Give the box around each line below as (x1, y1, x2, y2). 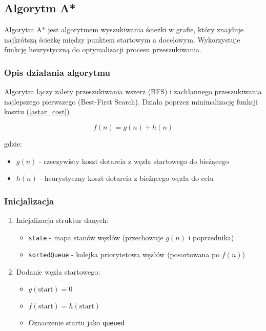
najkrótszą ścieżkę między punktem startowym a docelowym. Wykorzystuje (4, 34, 240, 45)
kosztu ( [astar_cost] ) (4, 106, 70, 117)
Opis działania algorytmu (4, 66, 111, 78)
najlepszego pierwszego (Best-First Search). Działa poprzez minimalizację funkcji (4, 96, 258, 107)
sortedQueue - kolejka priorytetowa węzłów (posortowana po (28, 249, 220, 260)
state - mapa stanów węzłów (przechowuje (28, 232, 163, 242)
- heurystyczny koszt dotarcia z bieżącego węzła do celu (39, 173, 214, 183)
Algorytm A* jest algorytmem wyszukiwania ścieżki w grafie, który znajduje (4, 24, 244, 35)
